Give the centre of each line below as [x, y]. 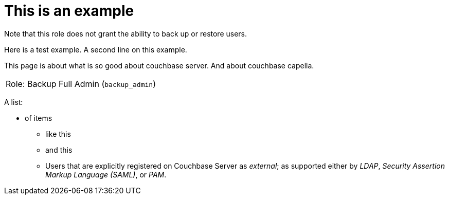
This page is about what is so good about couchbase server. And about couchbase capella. [159, 65]
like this [58, 134]
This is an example [69, 11]
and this [59, 150]
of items [39, 118]
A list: [14, 102]
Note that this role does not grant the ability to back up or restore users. [126, 33]
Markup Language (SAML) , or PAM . [106, 174]
